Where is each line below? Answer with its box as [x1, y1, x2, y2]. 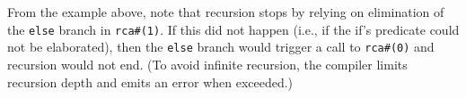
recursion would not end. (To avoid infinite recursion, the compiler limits [7, 54, 408, 73]
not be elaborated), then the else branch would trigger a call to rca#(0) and [7, 37, 435, 56]
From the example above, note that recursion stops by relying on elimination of [7, 3, 444, 20]
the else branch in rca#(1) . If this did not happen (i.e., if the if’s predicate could [7, 20, 460, 38]
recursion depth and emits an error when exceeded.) [7, 72, 294, 91]
